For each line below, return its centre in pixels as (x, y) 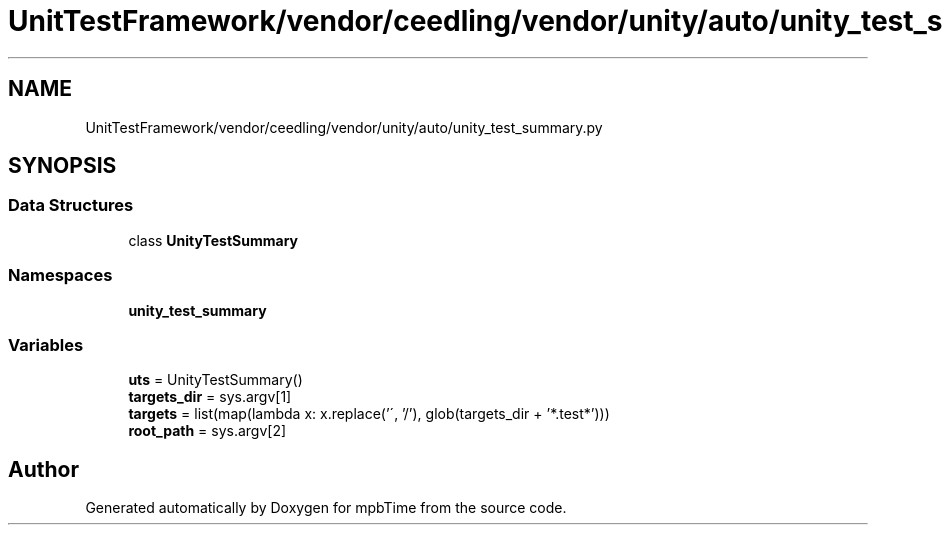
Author (43, 469)
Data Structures (71, 205)
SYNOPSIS (62, 166)
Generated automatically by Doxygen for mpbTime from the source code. (326, 508)
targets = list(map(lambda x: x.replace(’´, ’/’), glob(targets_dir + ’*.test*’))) (369, 414)
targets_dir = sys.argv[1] (210, 397)
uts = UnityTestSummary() (215, 380)
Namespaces (60, 275)
